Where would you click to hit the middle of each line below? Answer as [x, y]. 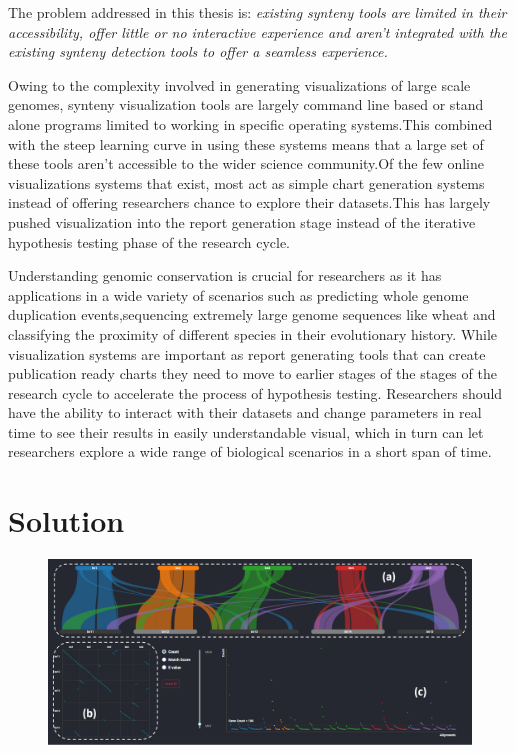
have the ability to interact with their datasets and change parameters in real [245, 412]
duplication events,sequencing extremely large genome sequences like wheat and [252, 314]
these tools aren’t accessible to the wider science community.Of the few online [246, 163]
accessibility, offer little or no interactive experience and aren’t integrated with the [257, 31]
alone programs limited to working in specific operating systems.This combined [250, 123]
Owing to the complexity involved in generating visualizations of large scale [239, 84]
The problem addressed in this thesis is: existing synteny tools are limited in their [257, 12]
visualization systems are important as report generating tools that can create [247, 353]
